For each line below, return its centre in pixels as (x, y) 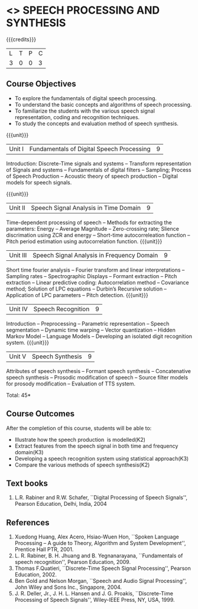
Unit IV (19, 309)
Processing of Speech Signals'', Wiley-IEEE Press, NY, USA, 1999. (95, 600)
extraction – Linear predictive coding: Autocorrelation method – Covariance (98, 282)
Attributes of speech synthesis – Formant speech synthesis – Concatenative (98, 371)
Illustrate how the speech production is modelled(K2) (80, 439)
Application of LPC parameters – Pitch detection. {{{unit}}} (77, 295)
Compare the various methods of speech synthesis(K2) (82, 465)
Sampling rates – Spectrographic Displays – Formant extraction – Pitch (92, 276)
